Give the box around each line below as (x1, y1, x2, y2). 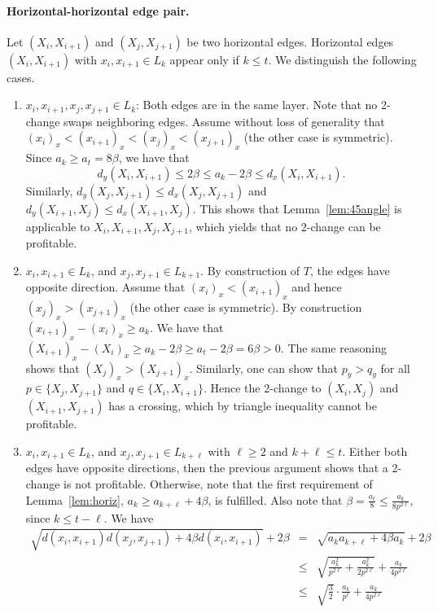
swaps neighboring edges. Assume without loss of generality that (64, 112, 385, 129)
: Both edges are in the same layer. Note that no (136, 96, 378, 113)
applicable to (25, 217, 90, 234)
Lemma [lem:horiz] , (25, 491, 124, 508)
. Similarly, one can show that (189, 359, 339, 376)
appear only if (169, 50, 239, 68)
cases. (7, 68, 35, 85)
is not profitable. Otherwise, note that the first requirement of (64, 475, 373, 492)
